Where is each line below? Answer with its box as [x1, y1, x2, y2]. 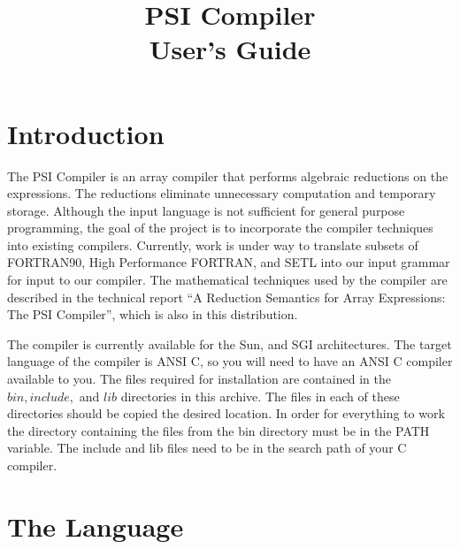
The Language [7, 507, 184, 544]
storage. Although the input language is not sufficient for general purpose [7, 201, 405, 219]
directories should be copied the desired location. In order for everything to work [7, 404, 445, 423]
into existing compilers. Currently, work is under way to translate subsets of [7, 235, 418, 254]
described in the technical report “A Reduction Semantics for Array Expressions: [7, 287, 446, 306]
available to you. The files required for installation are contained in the [7, 370, 391, 388]
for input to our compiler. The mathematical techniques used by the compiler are [7, 271, 448, 289]
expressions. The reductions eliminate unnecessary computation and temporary [7, 184, 436, 202]
